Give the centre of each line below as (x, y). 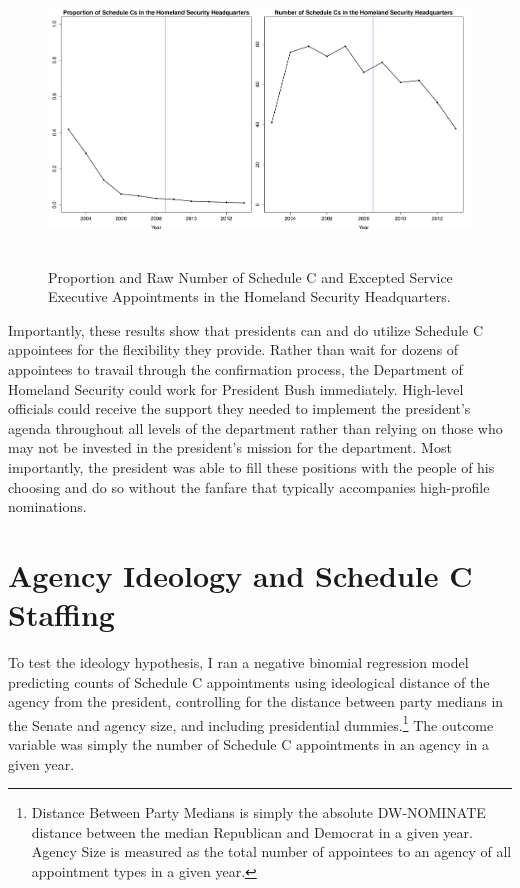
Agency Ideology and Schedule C (240, 574)
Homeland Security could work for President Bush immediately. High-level (236, 388)
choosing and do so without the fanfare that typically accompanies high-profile (249, 486)
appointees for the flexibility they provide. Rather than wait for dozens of (233, 349)
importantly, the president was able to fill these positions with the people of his (251, 466)
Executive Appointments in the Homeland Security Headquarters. (249, 296)
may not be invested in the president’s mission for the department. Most (230, 447)
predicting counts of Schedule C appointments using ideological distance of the (249, 681)
